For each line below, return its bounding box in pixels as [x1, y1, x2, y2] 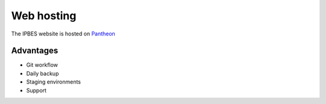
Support [26, 87, 46, 94]
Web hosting [11, 9, 77, 22]
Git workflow [26, 61, 59, 69]
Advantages [11, 46, 59, 56]
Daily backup [26, 70, 59, 77]
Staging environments [26, 78, 81, 85]
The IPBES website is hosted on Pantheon [11, 30, 116, 37]
